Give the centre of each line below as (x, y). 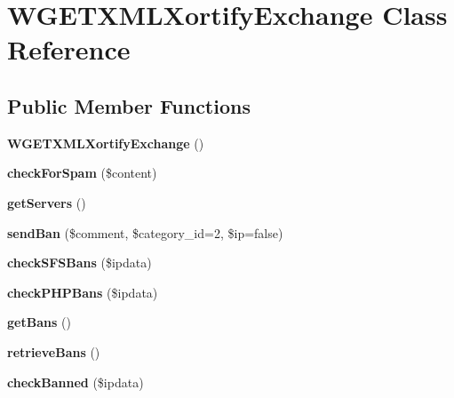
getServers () (47, 202)
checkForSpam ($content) (82, 173)
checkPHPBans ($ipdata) (83, 292)
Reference (69, 49)
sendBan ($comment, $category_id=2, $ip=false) (145, 232)
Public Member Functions (129, 105)
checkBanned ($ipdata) (76, 382)
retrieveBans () (54, 351)
